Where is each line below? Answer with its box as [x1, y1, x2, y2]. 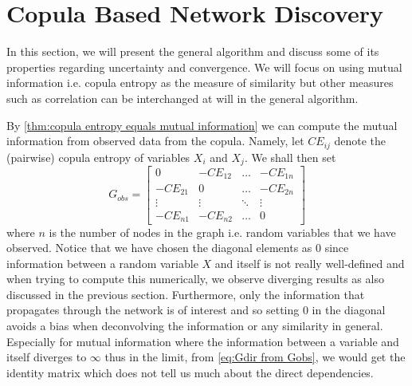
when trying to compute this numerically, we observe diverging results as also [6, 270, 384, 287]
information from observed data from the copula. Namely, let [6, 132, 304, 149]
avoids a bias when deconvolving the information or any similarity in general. [6, 317, 383, 334]
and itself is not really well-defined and [214, 254, 405, 271]
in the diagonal [312, 301, 386, 318]
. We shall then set [244, 148, 336, 165]
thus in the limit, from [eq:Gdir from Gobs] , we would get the [104, 349, 406, 365]
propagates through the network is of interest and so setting [6, 301, 300, 318]
